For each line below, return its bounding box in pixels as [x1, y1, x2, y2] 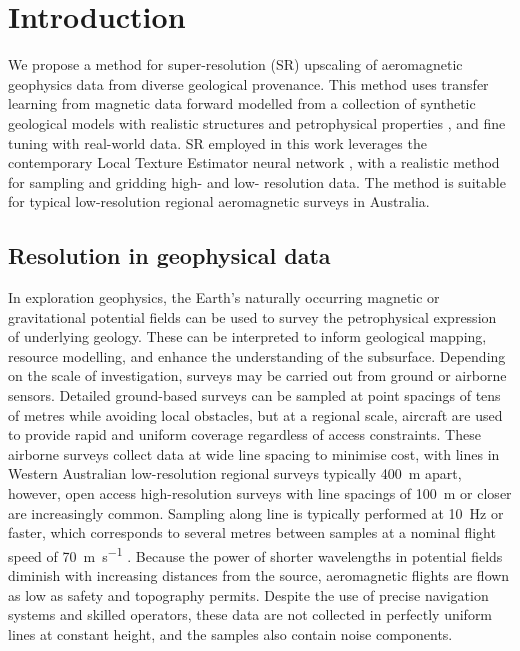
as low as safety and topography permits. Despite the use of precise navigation [8, 584, 489, 605]
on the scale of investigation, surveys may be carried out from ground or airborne [8, 365, 507, 386]
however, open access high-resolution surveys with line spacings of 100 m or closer [8, 483, 512, 504]
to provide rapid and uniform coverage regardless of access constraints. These [8, 424, 481, 445]
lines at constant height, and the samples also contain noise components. [8, 623, 453, 644]
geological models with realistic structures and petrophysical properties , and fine [8, 112, 506, 133]
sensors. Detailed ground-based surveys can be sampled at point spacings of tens [8, 385, 501, 406]
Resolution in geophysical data [8, 240, 331, 271]
